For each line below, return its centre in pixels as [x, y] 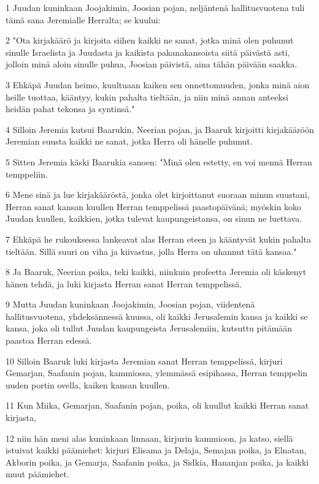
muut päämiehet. [37, 474]
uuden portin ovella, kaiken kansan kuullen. [88, 384]
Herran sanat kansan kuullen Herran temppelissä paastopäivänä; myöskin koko [154, 206]
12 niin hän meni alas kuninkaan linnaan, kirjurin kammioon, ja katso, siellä [149, 438]
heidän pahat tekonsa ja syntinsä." [70, 109]
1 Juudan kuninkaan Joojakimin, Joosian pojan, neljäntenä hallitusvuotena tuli [155, 7]
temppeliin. [27, 174]
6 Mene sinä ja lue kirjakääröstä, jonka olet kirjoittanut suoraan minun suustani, [158, 195]
